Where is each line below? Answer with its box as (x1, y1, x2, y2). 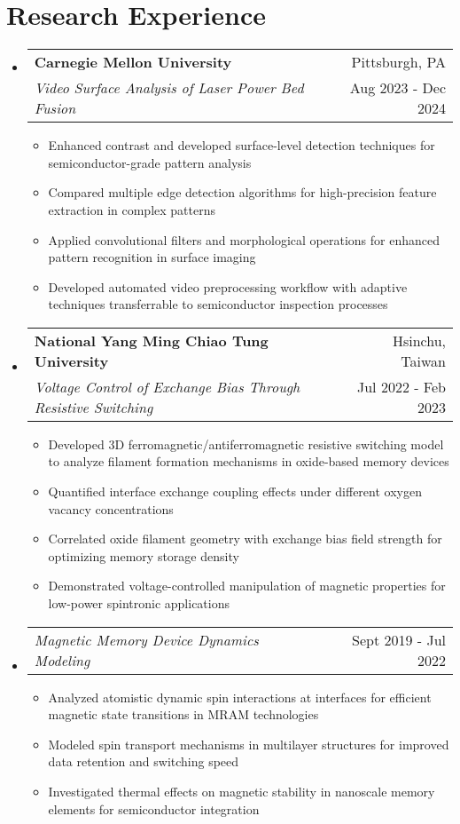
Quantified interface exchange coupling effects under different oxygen (48, 482, 422, 501)
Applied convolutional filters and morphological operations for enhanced (48, 230, 440, 249)
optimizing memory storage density (48, 546, 239, 565)
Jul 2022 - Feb (356, 376, 446, 397)
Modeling (34, 649, 90, 670)
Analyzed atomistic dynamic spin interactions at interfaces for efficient (48, 687, 432, 706)
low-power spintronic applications (48, 594, 230, 613)
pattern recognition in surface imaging (48, 248, 256, 266)
